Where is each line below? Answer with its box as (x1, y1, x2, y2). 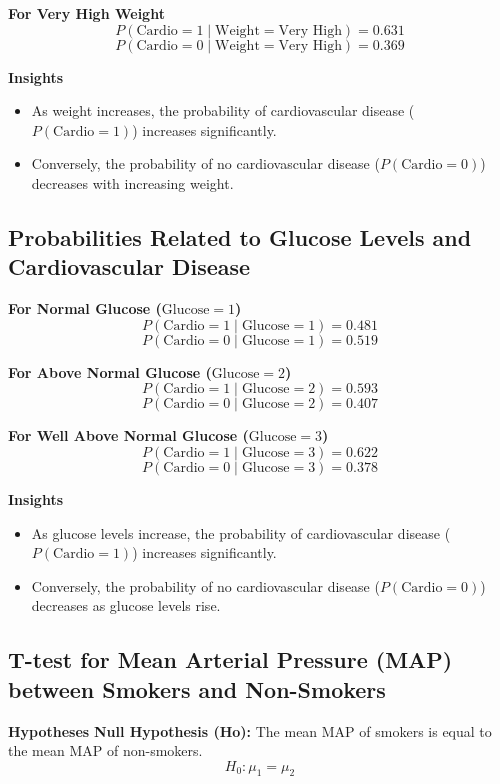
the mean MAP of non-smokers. (8, 740, 203, 761)
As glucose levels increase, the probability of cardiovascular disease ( (31, 522, 451, 543)
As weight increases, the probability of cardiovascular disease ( (31, 100, 415, 121)
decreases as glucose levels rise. (31, 595, 221, 616)
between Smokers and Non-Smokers (8, 673, 386, 704)
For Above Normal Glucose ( (8, 361, 212, 382)
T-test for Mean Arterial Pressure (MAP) (8, 644, 453, 675)
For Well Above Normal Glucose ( (8, 425, 249, 446)
